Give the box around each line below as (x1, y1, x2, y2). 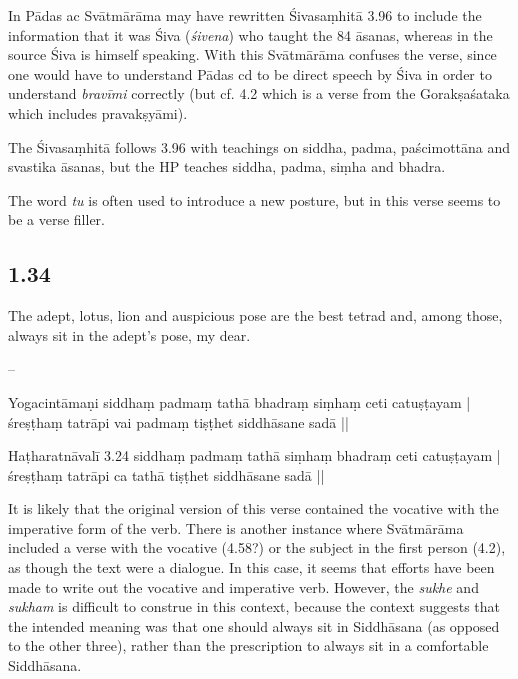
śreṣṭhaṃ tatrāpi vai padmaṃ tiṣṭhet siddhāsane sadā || (8, 411, 349, 432)
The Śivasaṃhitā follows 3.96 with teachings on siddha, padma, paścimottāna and (8, 136, 511, 157)
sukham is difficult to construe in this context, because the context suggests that (8, 596, 501, 617)
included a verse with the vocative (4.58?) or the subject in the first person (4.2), (8, 537, 506, 558)
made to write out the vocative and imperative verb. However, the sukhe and (8, 576, 479, 597)
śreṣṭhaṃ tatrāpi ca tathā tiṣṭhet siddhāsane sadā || (8, 464, 325, 485)
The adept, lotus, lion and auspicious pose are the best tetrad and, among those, (8, 305, 503, 326)
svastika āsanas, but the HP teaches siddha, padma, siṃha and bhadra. (8, 156, 446, 177)
